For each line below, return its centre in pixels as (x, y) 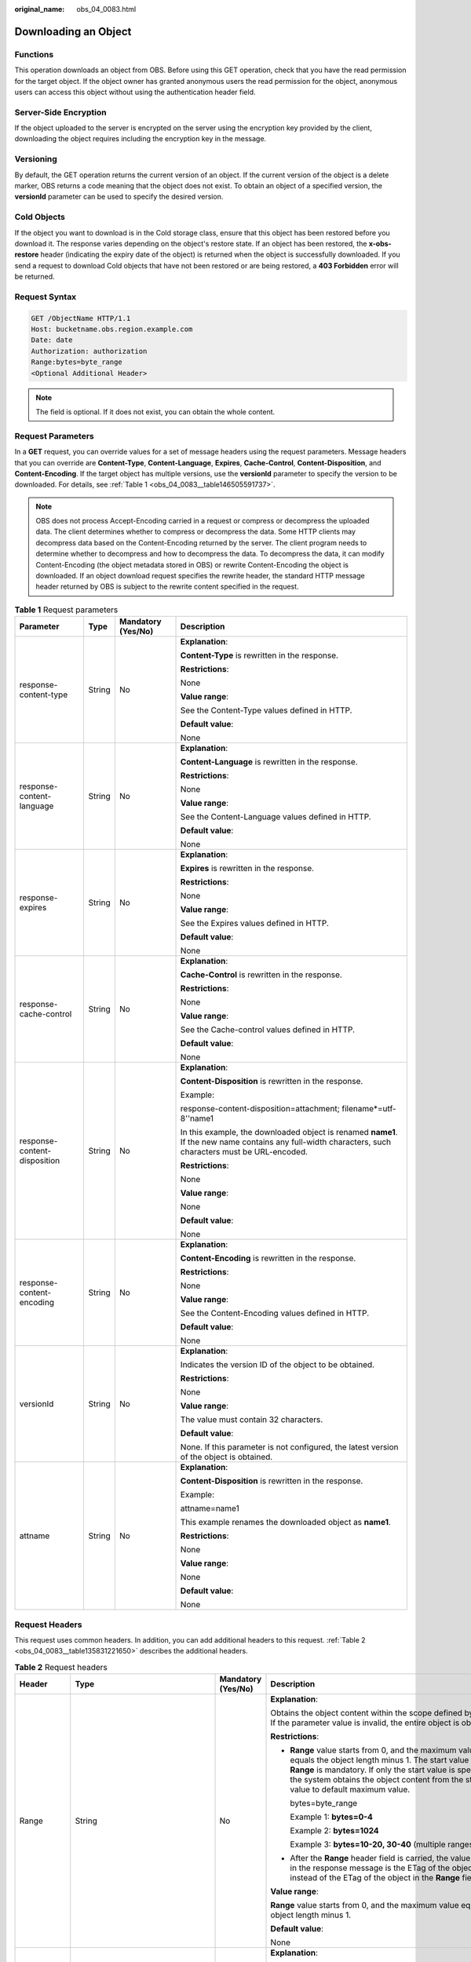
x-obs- (380, 243)
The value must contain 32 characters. (252, 1420)
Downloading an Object (73, 31)
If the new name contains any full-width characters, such (286, 1142)
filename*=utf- (369, 1109)
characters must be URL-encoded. (244, 1152)
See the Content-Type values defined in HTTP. (266, 710)
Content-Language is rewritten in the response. (269, 762)
